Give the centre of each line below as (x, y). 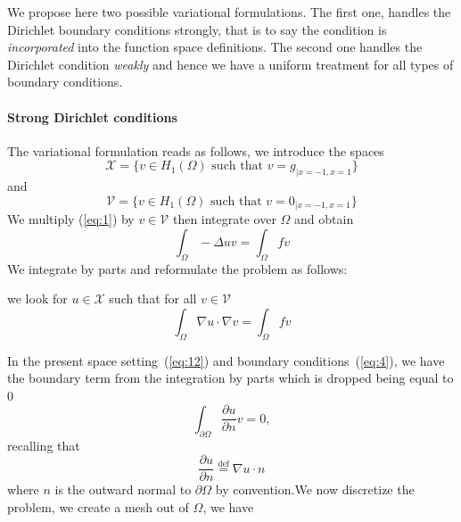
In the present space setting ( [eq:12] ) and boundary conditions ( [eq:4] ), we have (226, 360)
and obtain (324, 219)
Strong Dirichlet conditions (92, 116)
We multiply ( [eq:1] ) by (71, 219)
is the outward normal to (123, 489)
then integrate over (224, 219)
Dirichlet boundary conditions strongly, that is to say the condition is (197, 29)
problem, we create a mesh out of (98, 506)
